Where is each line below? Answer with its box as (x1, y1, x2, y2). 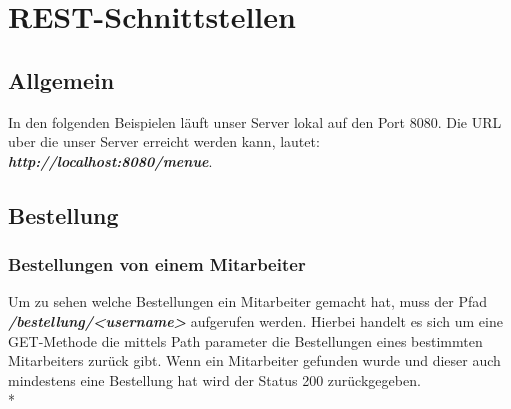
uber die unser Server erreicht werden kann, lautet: (8, 131, 320, 152)
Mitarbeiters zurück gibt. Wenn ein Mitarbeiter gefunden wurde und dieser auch (8, 350, 501, 371)
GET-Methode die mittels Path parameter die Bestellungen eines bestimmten (8, 330, 483, 351)
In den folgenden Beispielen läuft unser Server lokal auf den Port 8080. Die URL (8, 111, 502, 132)
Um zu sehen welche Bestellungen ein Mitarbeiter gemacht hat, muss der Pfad (8, 291, 488, 312)
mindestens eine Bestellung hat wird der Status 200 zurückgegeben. (8, 369, 421, 390)
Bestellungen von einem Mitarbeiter (8, 252, 306, 277)
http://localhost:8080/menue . (8, 150, 213, 171)
